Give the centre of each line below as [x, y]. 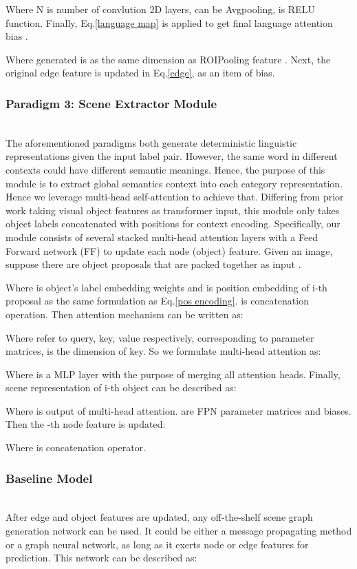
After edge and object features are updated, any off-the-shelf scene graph [159, 517]
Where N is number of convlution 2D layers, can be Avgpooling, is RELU [160, 9]
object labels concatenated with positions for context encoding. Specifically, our [173, 224]
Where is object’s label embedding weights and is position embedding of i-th [166, 287]
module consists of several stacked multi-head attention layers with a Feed [162, 237]
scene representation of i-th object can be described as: [121, 387]
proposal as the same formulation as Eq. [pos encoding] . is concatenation [157, 301]
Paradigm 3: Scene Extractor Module [111, 103]
